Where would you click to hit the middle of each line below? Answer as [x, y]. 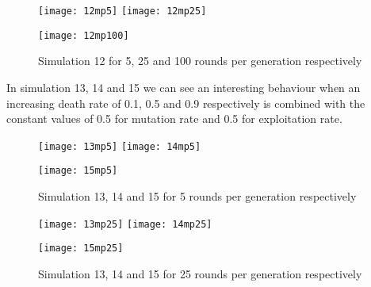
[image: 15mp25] [81, 249]
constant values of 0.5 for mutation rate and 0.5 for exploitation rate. [174, 119]
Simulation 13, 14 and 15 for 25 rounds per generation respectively [200, 273]
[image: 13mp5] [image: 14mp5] [120, 146]
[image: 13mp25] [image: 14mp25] [125, 224]
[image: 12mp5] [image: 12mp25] [122, 11]
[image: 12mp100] [84, 35]
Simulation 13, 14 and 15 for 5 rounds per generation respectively [197, 196]
